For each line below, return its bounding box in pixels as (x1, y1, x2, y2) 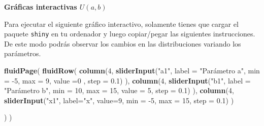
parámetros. (4, 48, 41, 59)
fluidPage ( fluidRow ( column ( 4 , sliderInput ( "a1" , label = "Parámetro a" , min (4, 65, 260, 76)
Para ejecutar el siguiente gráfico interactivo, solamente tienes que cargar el (4, 18, 239, 29)
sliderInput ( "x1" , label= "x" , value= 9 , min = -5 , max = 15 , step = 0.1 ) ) (4, 95, 234, 105)
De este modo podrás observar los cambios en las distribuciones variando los (4, 38, 241, 49)
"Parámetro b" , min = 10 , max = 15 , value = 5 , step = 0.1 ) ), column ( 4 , (4, 85, 234, 96)
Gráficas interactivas (4, 2, 77, 12)
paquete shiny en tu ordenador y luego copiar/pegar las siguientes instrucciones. (4, 28, 255, 39)
